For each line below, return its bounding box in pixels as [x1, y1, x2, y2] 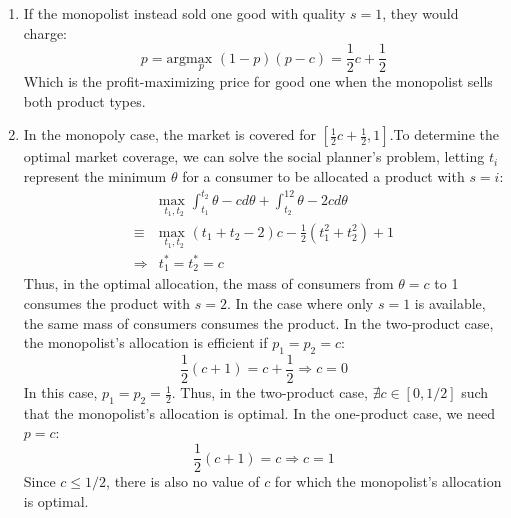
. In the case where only [226, 293, 374, 314]
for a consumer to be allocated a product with [182, 166, 465, 187]
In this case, [23, 382, 98, 403]
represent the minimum [23, 166, 167, 187]
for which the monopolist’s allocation [274, 471, 502, 492]
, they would [382, 3, 459, 23]
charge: [23, 22, 68, 43]
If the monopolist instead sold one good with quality [23, 3, 346, 23]
